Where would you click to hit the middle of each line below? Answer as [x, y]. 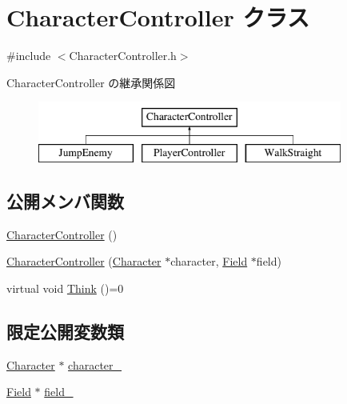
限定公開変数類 [65, 331]
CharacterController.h [123, 56]
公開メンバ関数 [65, 200]
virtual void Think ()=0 [65, 288]
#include [29, 56]
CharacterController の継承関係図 [91, 82]
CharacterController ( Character [84, 261]
